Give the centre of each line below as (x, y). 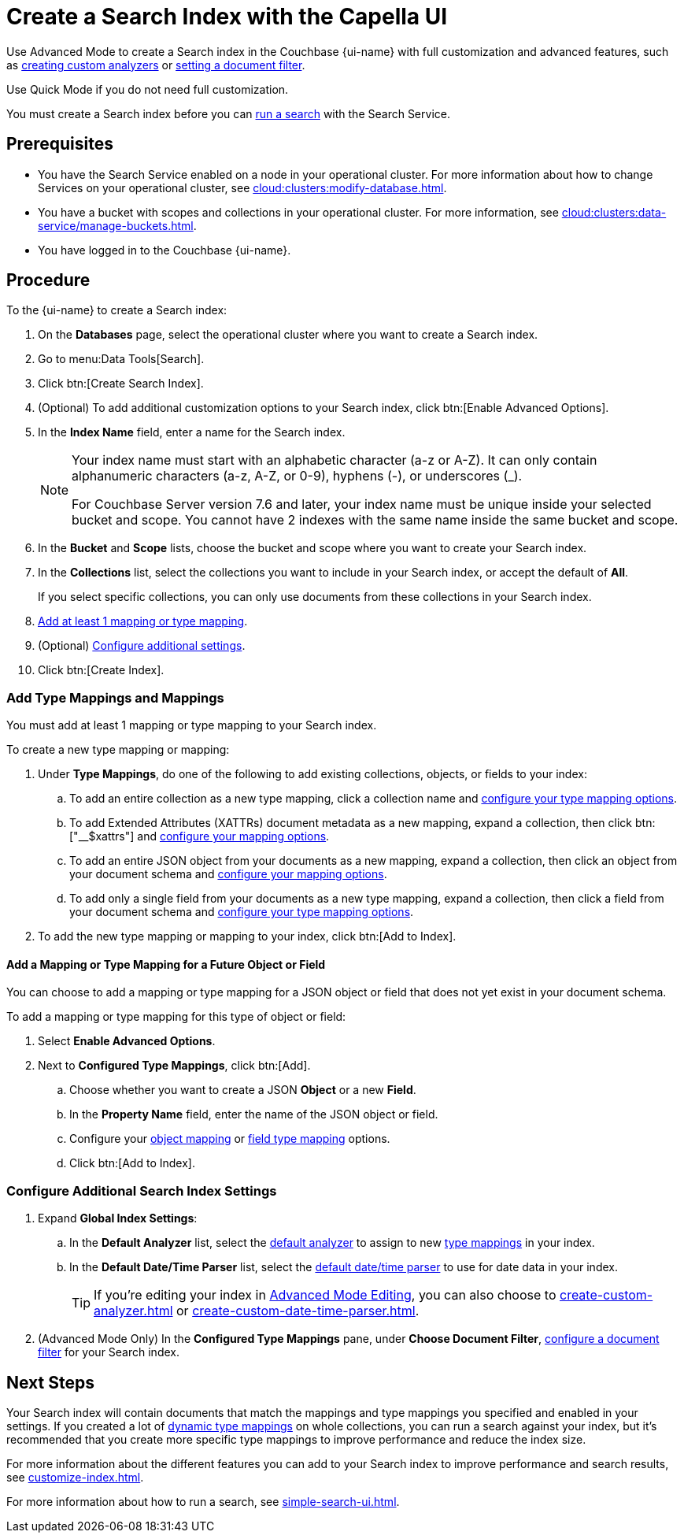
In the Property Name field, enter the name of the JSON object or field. (254, 1114)
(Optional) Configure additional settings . (142, 646)
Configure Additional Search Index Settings (142, 1190)
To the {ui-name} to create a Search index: (117, 310)
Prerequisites (60, 144)
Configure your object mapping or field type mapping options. (230, 1139)
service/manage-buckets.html (116, 225)
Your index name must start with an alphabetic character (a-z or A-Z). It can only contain (335, 460)
